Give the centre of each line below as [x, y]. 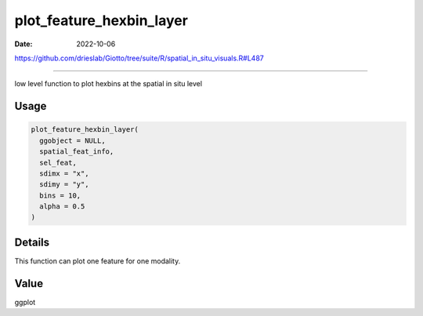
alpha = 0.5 [62, 207]
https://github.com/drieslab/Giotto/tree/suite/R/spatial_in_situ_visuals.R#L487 [139, 58]
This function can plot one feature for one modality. [98, 261]
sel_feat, [58, 162]
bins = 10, [60, 195]
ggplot [25, 302]
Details [32, 242]
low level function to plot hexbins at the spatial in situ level [108, 84]
